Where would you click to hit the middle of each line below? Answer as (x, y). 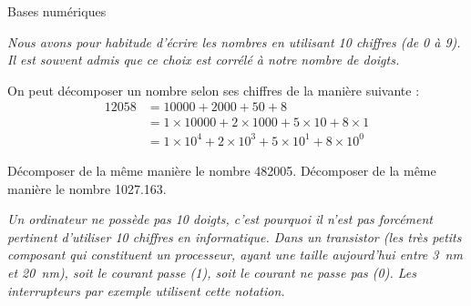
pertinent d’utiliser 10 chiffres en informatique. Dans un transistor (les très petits (235, 236)
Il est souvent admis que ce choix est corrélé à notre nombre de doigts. (204, 60)
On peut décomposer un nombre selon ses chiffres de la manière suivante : (214, 90)
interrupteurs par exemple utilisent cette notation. (146, 290)
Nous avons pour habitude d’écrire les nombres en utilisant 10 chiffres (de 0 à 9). (234, 41)
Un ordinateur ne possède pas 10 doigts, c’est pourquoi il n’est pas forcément (220, 219)
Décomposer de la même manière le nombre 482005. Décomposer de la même (222, 170)
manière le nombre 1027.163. (87, 188)
